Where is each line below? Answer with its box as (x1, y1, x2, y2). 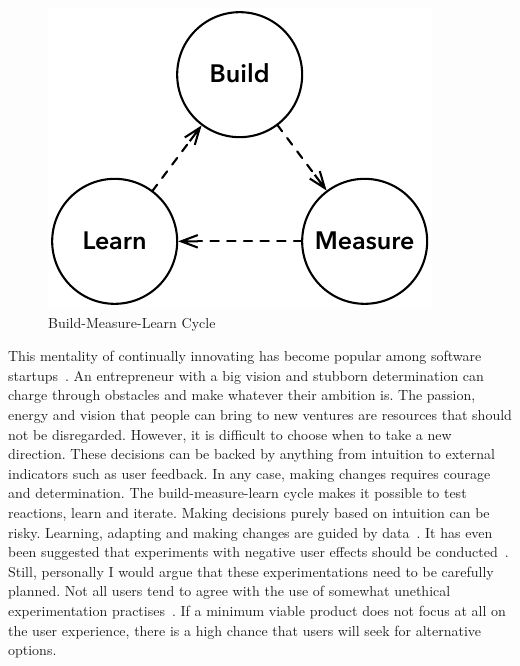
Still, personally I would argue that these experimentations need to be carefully (8, 560, 494, 581)
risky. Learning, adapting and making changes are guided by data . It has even (8, 521, 493, 542)
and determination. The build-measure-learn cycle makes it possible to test (8, 482, 467, 503)
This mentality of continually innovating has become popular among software (8, 345, 482, 366)
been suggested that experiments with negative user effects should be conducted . (8, 541, 509, 562)
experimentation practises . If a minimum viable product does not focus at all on (8, 599, 506, 620)
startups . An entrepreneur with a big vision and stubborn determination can (8, 364, 484, 385)
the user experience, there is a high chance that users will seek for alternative (8, 619, 482, 640)
